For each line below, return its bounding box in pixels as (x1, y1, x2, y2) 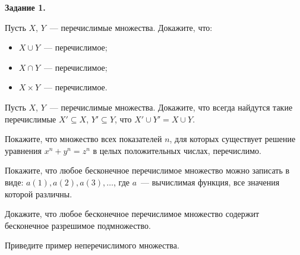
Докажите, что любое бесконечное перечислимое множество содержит (5, 207, 260, 220)
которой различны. (5, 187, 72, 200)
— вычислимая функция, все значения (141, 175, 280, 188)
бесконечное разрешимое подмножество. (5, 219, 151, 231)
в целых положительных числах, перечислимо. (93, 144, 261, 156)
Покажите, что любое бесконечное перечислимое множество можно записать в (5, 164, 290, 177)
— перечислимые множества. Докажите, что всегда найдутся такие (49, 100, 293, 113)
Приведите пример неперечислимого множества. (5, 239, 179, 251)
